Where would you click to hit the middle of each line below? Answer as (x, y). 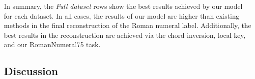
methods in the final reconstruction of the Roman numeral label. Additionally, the (127, 25)
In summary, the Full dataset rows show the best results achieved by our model (123, 6)
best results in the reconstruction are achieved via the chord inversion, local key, (125, 35)
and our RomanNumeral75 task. (52, 44)
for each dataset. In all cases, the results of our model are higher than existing (122, 15)
